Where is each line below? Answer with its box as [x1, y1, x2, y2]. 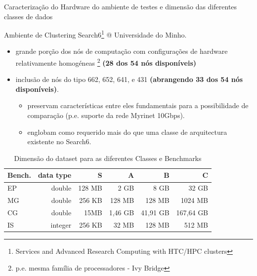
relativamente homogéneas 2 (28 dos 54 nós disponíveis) [15, 56, 197, 68]
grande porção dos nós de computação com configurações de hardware [15, 46, 228, 56]
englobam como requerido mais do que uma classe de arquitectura [27, 126, 227, 137]
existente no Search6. [27, 136, 91, 147]
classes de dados [4, 11, 53, 21]
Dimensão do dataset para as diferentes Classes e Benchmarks [14, 153, 202, 163]
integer [50, 219, 72, 230]
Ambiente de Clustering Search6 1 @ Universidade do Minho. [4, 28, 187, 39]
